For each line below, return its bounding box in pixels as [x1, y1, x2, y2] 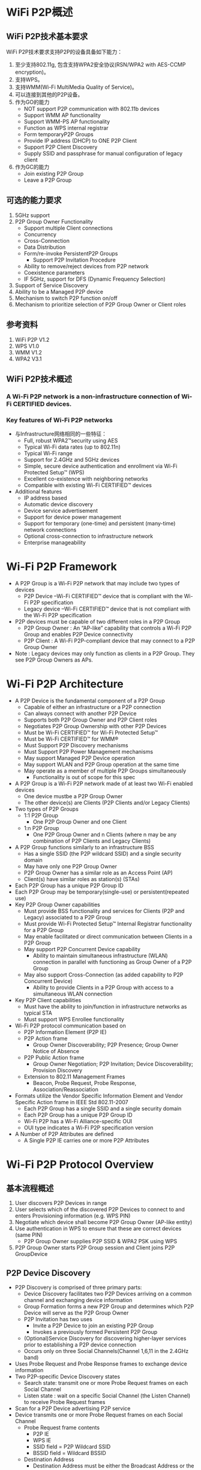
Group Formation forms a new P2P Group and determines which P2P [23, 1303, 194, 1310]
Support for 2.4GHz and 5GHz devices [23, 456, 120, 464]
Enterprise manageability [23, 539, 86, 546]
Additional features [14, 488, 62, 495]
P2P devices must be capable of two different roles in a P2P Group [14, 618, 181, 626]
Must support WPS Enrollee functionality [23, 1016, 125, 1023]
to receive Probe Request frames [23, 1398, 106, 1405]
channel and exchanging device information [23, 1296, 133, 1303]
